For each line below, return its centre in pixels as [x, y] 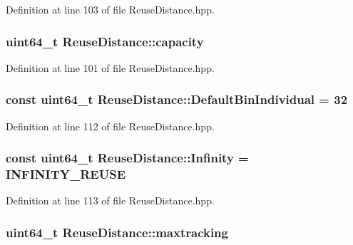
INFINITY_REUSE [66, 174]
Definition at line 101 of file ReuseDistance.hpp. [110, 67]
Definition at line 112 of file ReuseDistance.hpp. [110, 126]
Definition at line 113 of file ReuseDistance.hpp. [110, 200]
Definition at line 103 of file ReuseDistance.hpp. [110, 9]
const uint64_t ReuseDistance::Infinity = [127, 158]
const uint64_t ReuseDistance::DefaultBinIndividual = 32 [177, 99]
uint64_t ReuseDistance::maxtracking [117, 232]
